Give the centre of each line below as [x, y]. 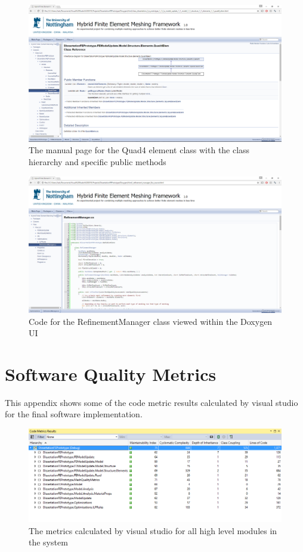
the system [48, 542]
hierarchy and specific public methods [98, 161]
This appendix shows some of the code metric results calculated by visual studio [151, 402]
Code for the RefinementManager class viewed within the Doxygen [151, 321]
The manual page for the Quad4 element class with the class [139, 150]
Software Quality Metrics [111, 373]
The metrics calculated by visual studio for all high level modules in [153, 530]
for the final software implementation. [74, 414]
